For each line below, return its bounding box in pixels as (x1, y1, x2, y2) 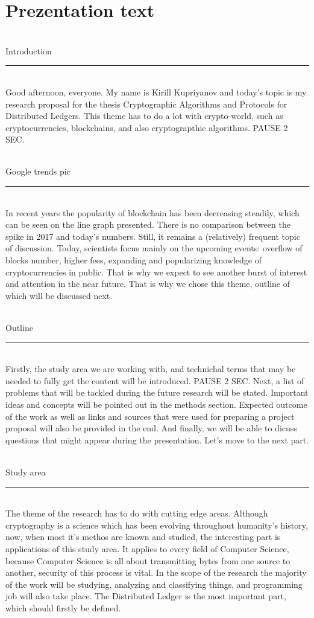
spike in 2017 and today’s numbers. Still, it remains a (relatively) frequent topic (5, 230, 300, 242)
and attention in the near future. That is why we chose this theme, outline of (5, 277, 290, 290)
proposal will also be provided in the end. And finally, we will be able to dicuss (5, 422, 297, 434)
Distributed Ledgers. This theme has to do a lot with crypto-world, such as (5, 109, 283, 122)
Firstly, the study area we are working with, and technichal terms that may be (5, 362, 296, 375)
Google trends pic (5, 165, 71, 178)
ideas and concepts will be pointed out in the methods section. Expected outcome (5, 398, 307, 410)
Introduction (5, 44, 52, 57)
